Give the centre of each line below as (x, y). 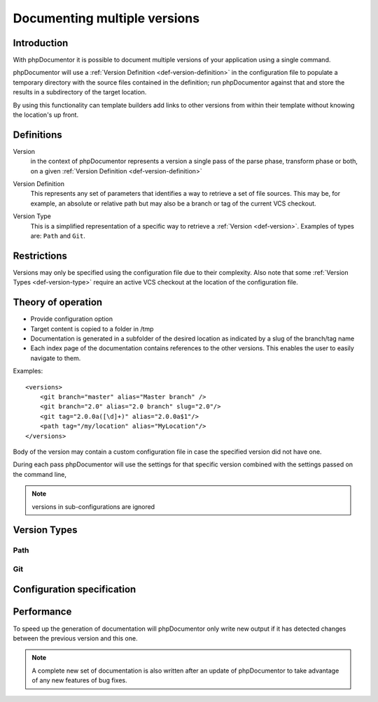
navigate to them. (56, 358)
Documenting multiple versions (106, 18)
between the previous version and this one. (75, 638)
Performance (42, 612)
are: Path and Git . (58, 236)
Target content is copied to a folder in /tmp (92, 329)
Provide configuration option (72, 319)
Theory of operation (58, 302)
